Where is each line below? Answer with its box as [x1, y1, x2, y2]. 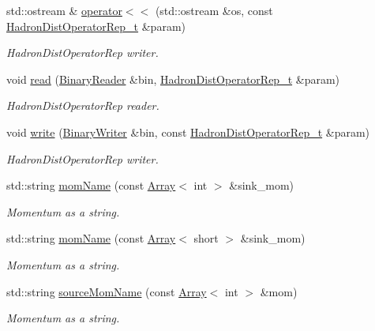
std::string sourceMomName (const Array [6, 283, 207, 299]
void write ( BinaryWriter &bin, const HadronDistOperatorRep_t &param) [6, 123, 370, 140]
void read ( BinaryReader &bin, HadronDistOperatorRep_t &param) [6, 70, 340, 87]
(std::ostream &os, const [155, 2, 273, 18]
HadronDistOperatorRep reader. [6, 97, 159, 114]
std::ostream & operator [6, 2, 122, 18]
